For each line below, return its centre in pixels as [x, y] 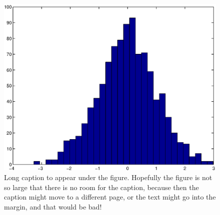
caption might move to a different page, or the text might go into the [110, 197]
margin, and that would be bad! [53, 206]
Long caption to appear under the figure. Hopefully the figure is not [108, 177]
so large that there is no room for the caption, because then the [101, 187]
